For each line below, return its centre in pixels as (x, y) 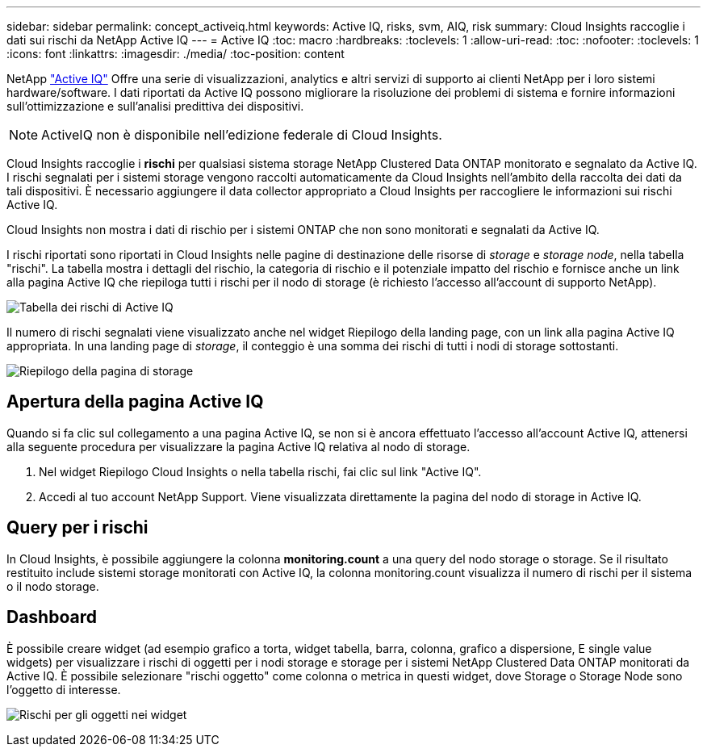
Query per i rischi (77, 528)
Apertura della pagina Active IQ (135, 402)
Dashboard (52, 617)
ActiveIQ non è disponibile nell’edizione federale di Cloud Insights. (242, 135)
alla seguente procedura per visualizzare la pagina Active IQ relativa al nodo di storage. (238, 446)
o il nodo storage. (53, 586)
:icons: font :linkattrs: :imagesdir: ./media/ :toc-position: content (176, 54)
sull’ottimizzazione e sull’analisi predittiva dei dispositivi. (155, 106)
